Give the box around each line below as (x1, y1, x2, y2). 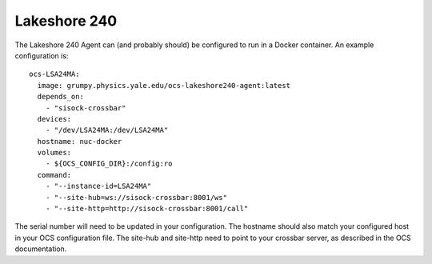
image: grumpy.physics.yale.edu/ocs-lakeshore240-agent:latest (37, 81, 291, 90)
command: (37, 170, 72, 179)
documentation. (14, 244, 67, 254)
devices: (37, 114, 72, 123)
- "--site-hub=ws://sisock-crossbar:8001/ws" (45, 193, 228, 202)
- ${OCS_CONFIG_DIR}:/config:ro (45, 159, 173, 168)
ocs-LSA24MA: (29, 70, 80, 79)
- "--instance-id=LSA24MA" (45, 182, 152, 191)
